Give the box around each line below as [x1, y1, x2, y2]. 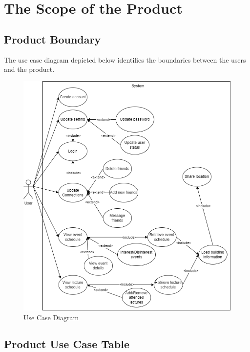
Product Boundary [4, 31, 101, 46]
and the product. [4, 64, 55, 74]
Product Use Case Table [4, 336, 129, 351]
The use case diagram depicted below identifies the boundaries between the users [4, 54, 246, 65]
